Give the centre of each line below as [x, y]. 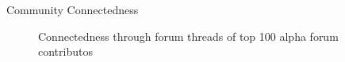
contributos [65, 51]
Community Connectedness [73, 9]
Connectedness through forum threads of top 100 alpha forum [188, 36]
